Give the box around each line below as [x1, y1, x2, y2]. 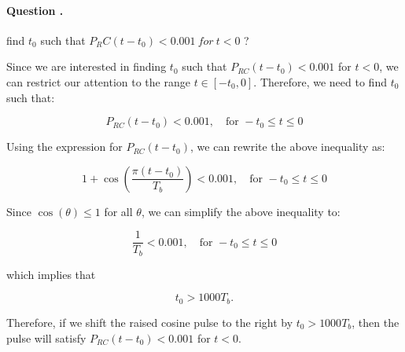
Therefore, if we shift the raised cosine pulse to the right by [6, 313, 293, 330]
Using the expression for [6, 138, 123, 155]
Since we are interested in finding [6, 58, 167, 75]
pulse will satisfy [6, 329, 87, 346]
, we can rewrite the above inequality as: [190, 138, 385, 155]
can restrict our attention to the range [6, 73, 190, 90]
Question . [6, 2, 64, 18]
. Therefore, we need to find [253, 73, 387, 90]
